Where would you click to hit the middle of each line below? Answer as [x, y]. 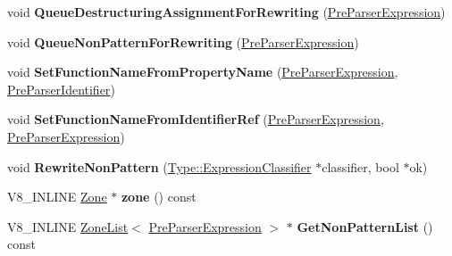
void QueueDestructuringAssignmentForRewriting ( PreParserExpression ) [226, 12]
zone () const [159, 197]
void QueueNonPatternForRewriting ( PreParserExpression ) [183, 41]
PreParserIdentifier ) [61, 89]
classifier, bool [360, 166]
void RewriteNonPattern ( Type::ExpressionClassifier [159, 166]
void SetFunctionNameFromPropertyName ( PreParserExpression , [203, 72]
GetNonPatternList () [365, 226]
